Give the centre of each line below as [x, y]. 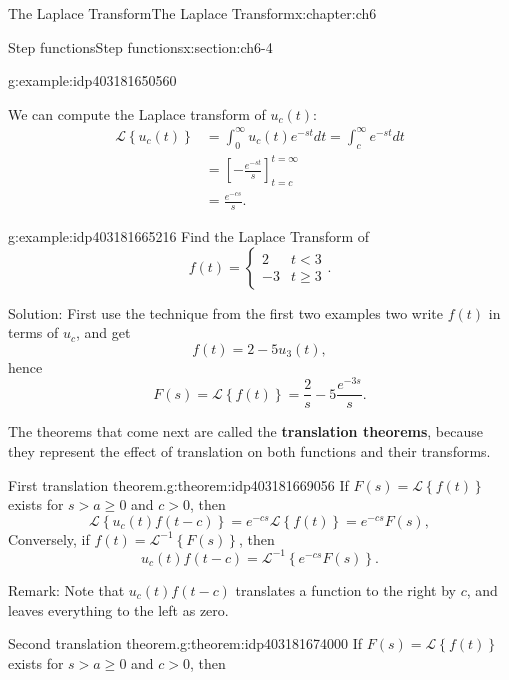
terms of [33, 332]
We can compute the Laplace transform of [137, 113]
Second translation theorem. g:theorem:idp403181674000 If [185, 643]
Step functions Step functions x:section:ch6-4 [140, 46]
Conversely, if [49, 538]
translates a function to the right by [345, 589]
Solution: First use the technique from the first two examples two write [226, 312]
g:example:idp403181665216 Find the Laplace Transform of [189, 235]
